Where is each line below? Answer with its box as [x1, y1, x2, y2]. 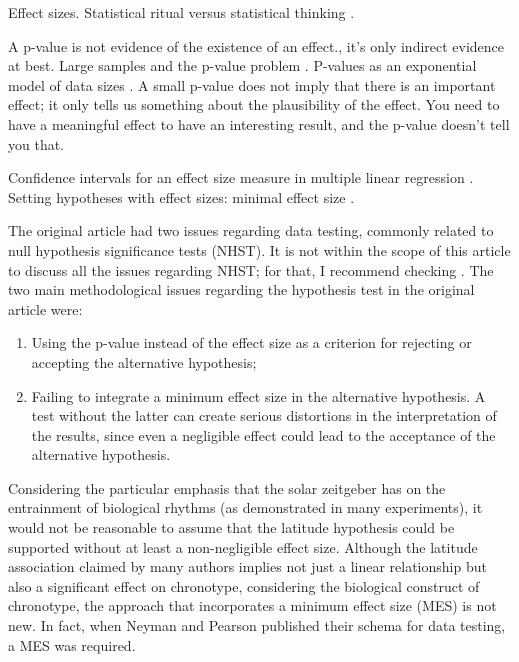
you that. [8, 133, 65, 154]
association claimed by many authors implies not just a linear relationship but [8, 556, 487, 577]
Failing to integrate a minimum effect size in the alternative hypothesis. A [31, 385, 486, 406]
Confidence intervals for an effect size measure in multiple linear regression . [8, 167, 474, 188]
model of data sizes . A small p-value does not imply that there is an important [8, 74, 496, 95]
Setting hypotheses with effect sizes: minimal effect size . [8, 186, 355, 207]
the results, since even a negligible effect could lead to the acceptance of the [31, 424, 496, 445]
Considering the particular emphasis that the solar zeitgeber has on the [8, 477, 446, 498]
